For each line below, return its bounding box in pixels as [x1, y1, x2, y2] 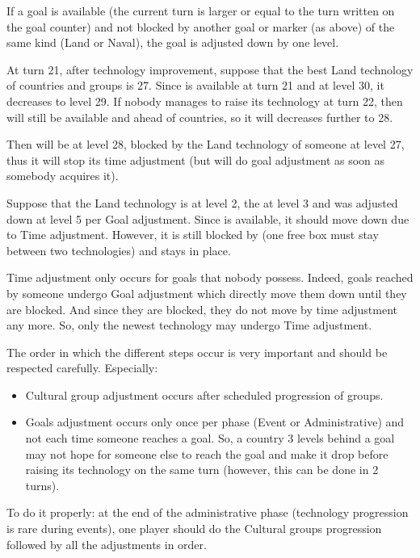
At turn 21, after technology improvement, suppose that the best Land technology [6, 61, 414, 78]
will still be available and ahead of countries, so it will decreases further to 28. [6, 108, 393, 125]
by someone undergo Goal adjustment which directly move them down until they [6, 284, 407, 301]
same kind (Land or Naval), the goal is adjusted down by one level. [6, 34, 339, 51]
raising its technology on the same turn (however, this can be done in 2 [25, 461, 379, 478]
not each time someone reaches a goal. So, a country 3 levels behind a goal [25, 430, 395, 447]
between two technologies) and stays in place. [6, 241, 231, 258]
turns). [25, 476, 60, 493]
